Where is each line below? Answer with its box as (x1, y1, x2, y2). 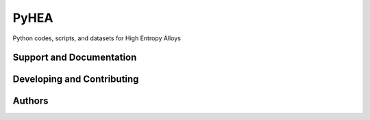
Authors (12, 95, 49, 107)
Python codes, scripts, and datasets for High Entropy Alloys (12, 34, 182, 42)
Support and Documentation (12, 52, 137, 63)
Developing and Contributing (12, 74, 139, 85)
